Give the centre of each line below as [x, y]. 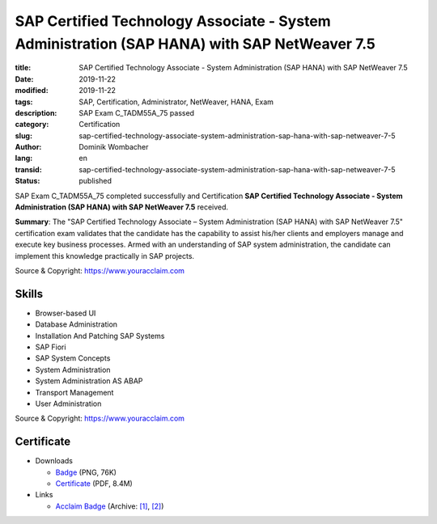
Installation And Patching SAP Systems [100, 336]
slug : [23, 135]
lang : [24, 158]
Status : [28, 181]
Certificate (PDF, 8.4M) [94, 484]
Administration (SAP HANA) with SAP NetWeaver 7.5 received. [122, 207]
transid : [28, 169]
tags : [24, 102]
